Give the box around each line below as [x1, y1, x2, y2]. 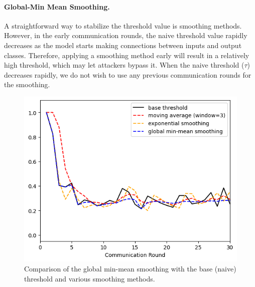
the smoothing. [4, 79, 50, 90]
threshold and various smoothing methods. [24, 273, 155, 283]
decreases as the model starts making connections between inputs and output [4, 40, 242, 50]
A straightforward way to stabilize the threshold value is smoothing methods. [4, 20, 242, 31]
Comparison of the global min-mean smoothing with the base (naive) [24, 263, 236, 273]
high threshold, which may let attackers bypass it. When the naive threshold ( [4, 60, 244, 70]
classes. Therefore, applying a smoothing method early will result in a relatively [4, 50, 249, 60]
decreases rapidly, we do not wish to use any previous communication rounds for [4, 69, 251, 80]
